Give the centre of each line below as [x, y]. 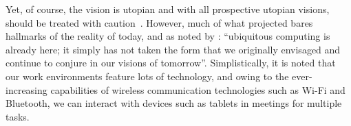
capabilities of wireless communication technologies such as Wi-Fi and [198, 89]
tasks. [18, 116]
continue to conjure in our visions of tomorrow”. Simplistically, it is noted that [171, 63]
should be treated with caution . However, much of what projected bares [159, 22]
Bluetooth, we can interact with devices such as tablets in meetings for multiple [174, 103]
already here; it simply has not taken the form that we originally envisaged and [173, 49]
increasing [26, 89]
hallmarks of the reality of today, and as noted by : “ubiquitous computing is [168, 36]
